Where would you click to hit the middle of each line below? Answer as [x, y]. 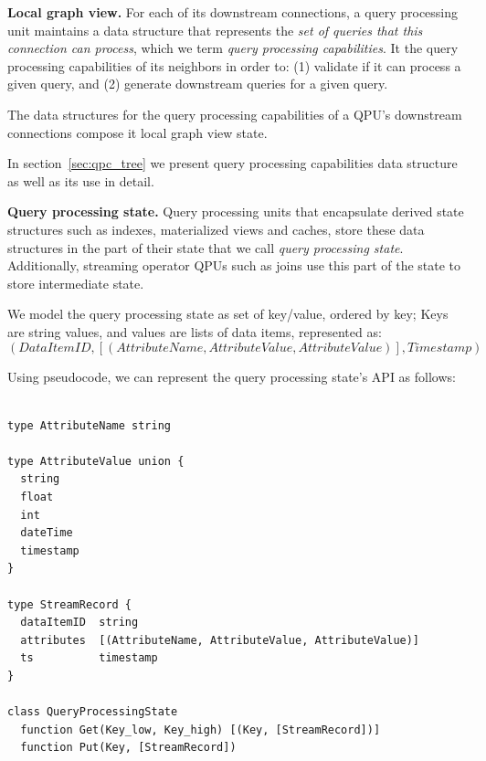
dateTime [47, 533]
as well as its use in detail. [81, 180]
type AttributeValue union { [96, 461]
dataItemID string [79, 623]
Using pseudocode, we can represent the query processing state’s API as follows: [232, 376]
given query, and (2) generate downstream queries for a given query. [198, 84]
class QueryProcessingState [93, 712]
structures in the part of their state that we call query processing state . [206, 247]
